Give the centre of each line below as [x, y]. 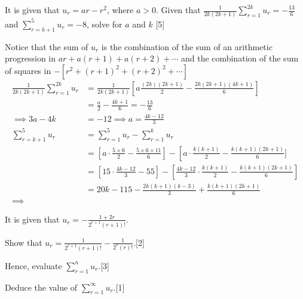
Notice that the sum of [47, 46]
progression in [30, 58]
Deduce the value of [41, 287]
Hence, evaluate [33, 265]
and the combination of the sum [240, 58]
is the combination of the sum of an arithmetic [187, 46]
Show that [24, 242]
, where [120, 10]
